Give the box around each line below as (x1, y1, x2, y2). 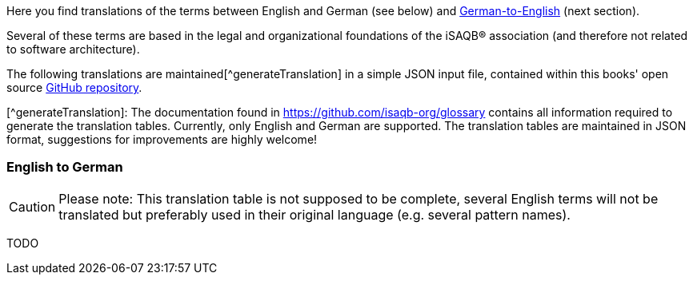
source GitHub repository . (6, 81, 142, 94)
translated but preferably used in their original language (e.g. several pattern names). (58, 206, 571, 223)
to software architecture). (6, 42, 140, 56)
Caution (9, 198, 56, 215)
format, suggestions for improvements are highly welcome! (6, 133, 318, 146)
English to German (6, 159, 123, 176)
